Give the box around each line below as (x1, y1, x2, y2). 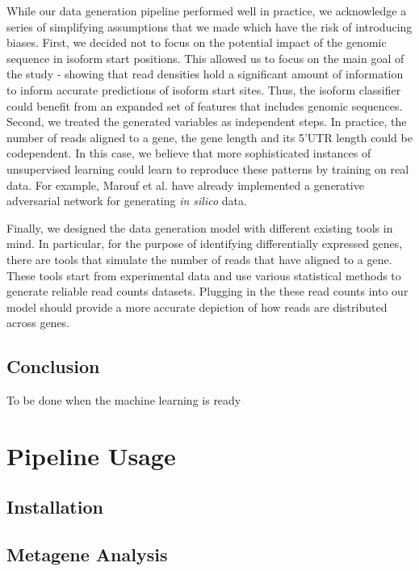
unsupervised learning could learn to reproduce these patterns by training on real (6, 160, 409, 177)
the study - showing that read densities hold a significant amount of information (6, 65, 404, 82)
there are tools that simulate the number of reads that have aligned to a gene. (6, 250, 392, 267)
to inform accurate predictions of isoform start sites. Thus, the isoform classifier (6, 81, 401, 98)
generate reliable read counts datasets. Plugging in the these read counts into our (6, 283, 409, 300)
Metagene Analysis (6, 542, 168, 567)
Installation (6, 494, 103, 519)
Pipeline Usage (6, 439, 176, 472)
